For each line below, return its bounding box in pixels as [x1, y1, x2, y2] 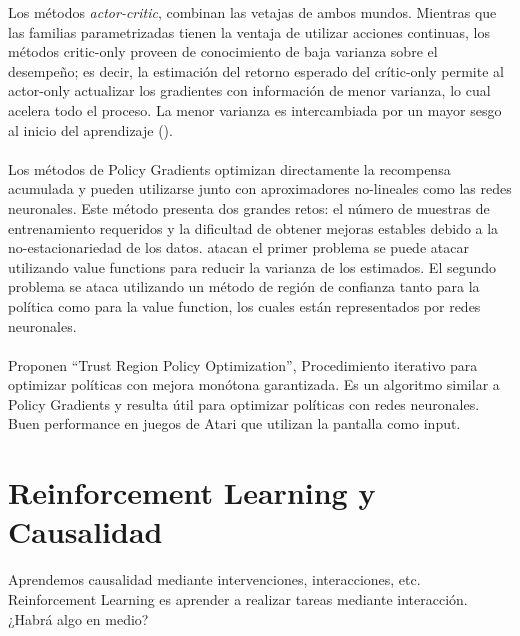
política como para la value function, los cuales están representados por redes [8, 295, 481, 316]
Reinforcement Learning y [8, 472, 376, 513]
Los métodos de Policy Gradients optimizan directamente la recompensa [8, 158, 451, 179]
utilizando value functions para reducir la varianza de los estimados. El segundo [8, 256, 497, 277]
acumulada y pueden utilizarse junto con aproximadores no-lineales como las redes [8, 178, 512, 199]
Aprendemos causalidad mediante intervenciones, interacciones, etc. [8, 569, 421, 590]
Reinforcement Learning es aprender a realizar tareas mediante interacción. [8, 588, 468, 609]
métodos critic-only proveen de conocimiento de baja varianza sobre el [8, 41, 438, 62]
